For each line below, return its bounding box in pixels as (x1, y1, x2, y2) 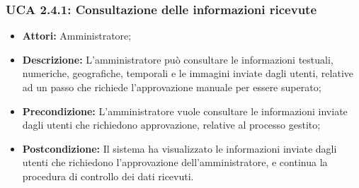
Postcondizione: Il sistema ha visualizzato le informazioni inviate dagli (22, 141, 337, 155)
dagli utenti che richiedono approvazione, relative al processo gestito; (22, 117, 321, 132)
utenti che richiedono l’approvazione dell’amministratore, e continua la (22, 155, 328, 170)
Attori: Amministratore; (22, 28, 132, 43)
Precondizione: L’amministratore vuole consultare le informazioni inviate (22, 103, 348, 118)
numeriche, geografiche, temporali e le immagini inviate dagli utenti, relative (22, 66, 354, 81)
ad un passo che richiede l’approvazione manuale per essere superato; (22, 80, 321, 94)
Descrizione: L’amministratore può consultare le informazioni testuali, (22, 52, 334, 66)
